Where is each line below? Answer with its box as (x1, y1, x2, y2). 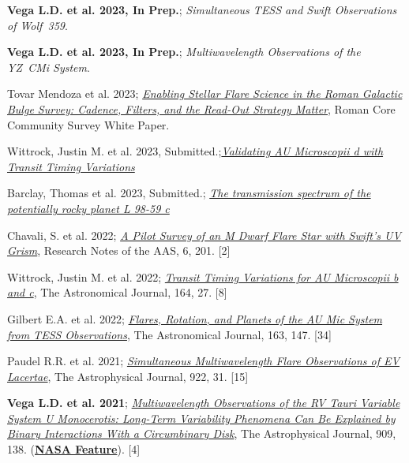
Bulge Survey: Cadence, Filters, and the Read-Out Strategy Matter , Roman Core (7, 100, 396, 117)
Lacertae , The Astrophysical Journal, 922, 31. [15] (7, 368, 249, 384)
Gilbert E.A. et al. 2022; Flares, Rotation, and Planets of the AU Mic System (7, 310, 383, 327)
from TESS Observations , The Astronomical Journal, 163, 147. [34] (7, 326, 332, 342)
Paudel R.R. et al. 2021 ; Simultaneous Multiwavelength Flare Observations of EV (7, 353, 400, 369)
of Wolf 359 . (7, 17, 68, 33)
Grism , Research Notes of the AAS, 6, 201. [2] (7, 242, 231, 259)
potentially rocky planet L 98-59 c (7, 200, 170, 216)
